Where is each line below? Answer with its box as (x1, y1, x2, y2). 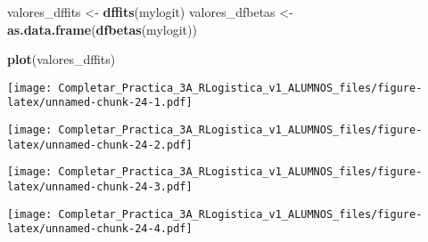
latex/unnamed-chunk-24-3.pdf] (7, 181, 193, 194)
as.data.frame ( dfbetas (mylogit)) (7, 20, 197, 38)
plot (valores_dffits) (7, 50, 116, 69)
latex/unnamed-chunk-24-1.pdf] (7, 96, 193, 109)
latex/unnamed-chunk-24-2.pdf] (7, 138, 193, 151)
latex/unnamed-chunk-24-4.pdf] (7, 222, 193, 236)
